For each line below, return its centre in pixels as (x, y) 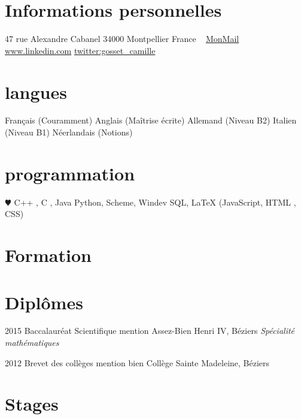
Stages (32, 404)
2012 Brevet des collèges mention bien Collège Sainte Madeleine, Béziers (137, 362)
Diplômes (44, 302)
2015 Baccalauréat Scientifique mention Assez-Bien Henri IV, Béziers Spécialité (150, 331)
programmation (70, 173)
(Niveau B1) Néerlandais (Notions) (69, 132)
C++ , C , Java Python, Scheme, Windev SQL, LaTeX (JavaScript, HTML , (155, 202)
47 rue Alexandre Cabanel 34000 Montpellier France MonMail (122, 39)
